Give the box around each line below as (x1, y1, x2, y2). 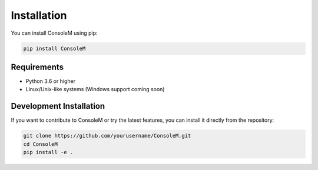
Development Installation (11, 101, 105, 111)
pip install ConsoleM (23, 45, 86, 52)
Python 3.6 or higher (25, 78, 76, 85)
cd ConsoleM (23, 141, 58, 147)
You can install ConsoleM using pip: (11, 29, 98, 36)
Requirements (11, 62, 64, 72)
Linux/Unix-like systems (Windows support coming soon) (25, 86, 165, 93)
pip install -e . (23, 149, 74, 156)
